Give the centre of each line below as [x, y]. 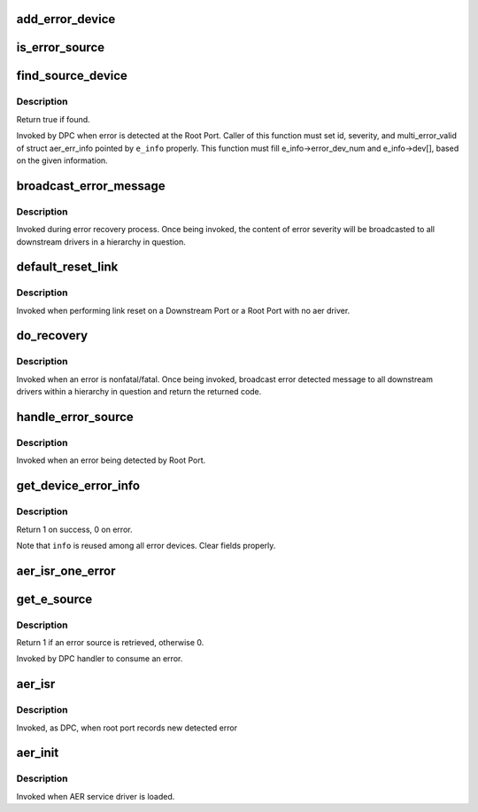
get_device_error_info [78, 486]
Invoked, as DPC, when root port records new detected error [127, 728]
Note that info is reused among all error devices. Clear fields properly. [146, 545]
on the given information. [62, 160]
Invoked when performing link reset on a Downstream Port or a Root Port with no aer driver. [183, 310]
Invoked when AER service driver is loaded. [96, 796]
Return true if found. [53, 119]
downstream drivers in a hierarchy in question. [101, 242]
